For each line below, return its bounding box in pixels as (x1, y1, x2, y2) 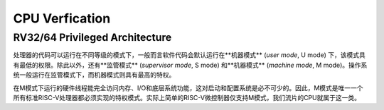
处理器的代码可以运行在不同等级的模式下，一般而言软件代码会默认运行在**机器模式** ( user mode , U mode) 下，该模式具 (13, 51, 366, 59)
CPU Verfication (13, 11, 111, 26)
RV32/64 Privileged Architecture (13, 31, 172, 44)
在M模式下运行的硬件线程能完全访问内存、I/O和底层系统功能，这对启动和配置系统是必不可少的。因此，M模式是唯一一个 (13, 83, 363, 92)
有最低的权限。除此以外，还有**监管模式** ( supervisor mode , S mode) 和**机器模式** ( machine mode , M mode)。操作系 (13, 61, 368, 69)
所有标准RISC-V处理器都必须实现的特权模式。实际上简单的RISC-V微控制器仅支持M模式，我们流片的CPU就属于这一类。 (13, 93, 361, 102)
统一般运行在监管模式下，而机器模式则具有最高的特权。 (13, 71, 176, 79)
